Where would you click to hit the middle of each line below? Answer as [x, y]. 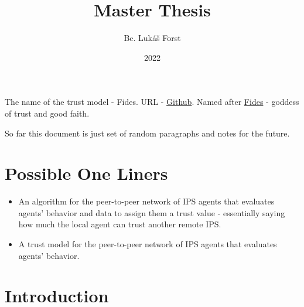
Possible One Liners [86, 173]
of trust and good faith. [47, 113]
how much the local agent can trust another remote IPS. [120, 224]
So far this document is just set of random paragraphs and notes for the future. [147, 133]
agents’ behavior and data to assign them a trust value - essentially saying [152, 212]
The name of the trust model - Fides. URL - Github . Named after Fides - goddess [152, 102]
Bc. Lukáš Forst [152, 38]
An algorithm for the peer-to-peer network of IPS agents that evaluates [146, 201]
